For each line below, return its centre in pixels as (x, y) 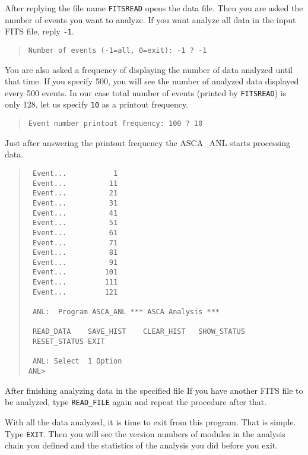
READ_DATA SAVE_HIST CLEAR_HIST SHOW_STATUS (139, 332)
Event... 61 (75, 233)
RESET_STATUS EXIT (69, 342)
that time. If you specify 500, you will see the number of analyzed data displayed (152, 81)
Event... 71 (75, 243)
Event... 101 (75, 272)
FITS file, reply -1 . (39, 31)
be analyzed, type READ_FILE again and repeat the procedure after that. (136, 402)
